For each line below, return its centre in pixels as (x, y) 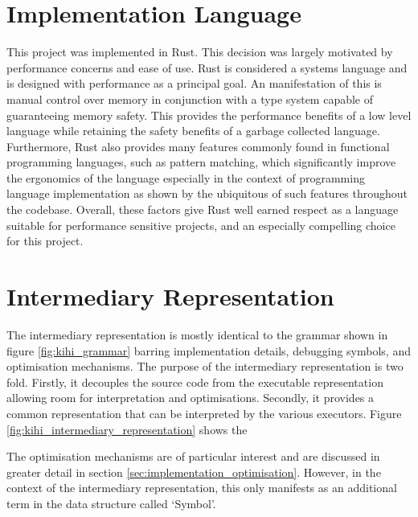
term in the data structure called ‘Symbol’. (111, 503)
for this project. (45, 241)
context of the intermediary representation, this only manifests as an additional (202, 488)
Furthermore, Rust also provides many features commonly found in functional (198, 146)
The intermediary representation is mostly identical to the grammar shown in (197, 334)
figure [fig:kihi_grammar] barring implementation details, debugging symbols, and (209, 350)
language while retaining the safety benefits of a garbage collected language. (193, 131)
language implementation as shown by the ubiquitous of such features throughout (207, 193)
